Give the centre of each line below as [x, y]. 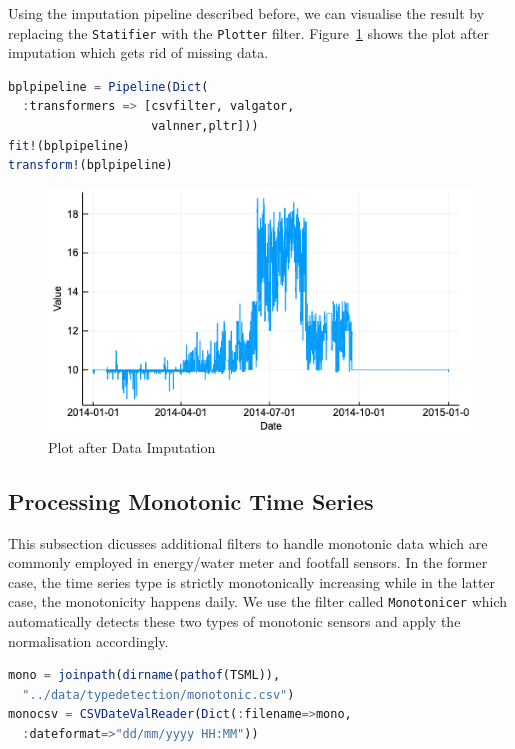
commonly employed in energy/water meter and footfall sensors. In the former [248, 562]
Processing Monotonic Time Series [191, 500]
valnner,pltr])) [205, 126]
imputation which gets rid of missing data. [138, 52]
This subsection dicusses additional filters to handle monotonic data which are [248, 542]
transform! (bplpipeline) [90, 165]
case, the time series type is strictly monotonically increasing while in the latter [252, 581]
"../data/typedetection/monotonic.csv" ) [158, 694]
